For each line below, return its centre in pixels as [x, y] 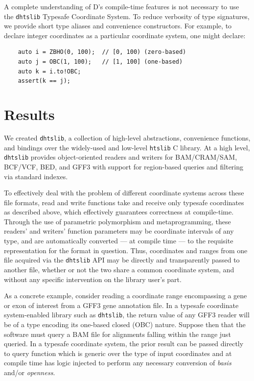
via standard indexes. [36, 176]
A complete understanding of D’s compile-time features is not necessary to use [122, 6]
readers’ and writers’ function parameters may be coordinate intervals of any [119, 231]
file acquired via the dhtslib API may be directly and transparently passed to [122, 260]
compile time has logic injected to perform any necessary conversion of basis [118, 363]
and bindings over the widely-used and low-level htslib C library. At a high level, [127, 147]
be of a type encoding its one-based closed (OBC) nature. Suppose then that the [125, 324]
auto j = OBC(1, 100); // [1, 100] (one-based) [100, 62]
